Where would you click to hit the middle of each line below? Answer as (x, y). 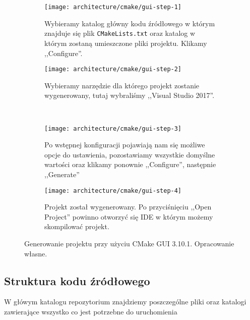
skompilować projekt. (77, 226)
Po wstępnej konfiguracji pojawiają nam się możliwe (125, 145)
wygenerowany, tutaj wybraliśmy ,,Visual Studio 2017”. (130, 95)
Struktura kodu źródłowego (77, 280)
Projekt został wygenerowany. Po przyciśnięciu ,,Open (128, 207)
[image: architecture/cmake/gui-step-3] (113, 128)
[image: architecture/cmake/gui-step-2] (113, 69)
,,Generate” (62, 174)
